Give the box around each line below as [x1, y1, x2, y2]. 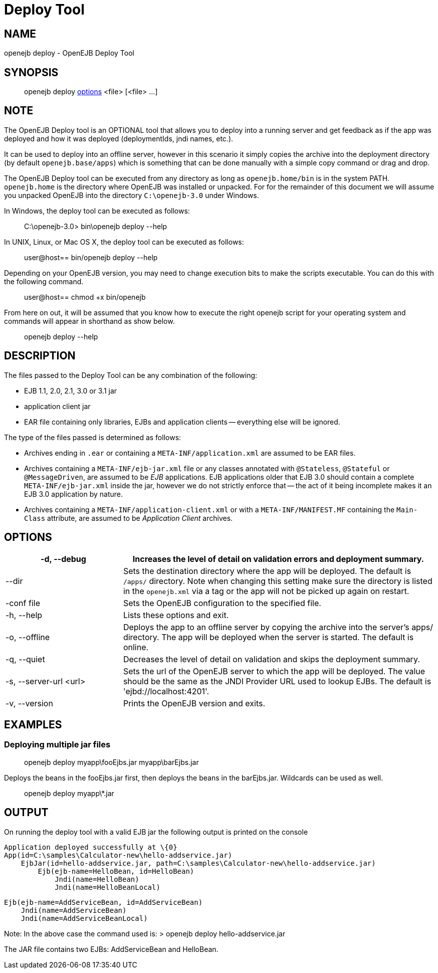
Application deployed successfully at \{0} [4, 843, 177, 851]
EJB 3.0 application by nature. [24, 489, 123, 498]
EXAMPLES [4, 718, 62, 731]
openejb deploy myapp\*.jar [24, 789, 114, 798]
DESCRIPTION [4, 349, 76, 362]
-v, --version [6, 698, 53, 708]
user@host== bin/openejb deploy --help [24, 253, 158, 262]
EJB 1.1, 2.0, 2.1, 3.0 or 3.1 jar [24, 386, 117, 395]
